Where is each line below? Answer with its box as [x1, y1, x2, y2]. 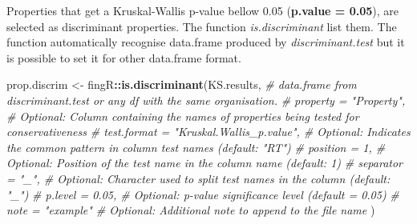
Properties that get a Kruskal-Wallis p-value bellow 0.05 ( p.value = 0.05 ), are [6, 2, 399, 18]
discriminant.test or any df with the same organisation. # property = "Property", [6, 91, 406, 108]
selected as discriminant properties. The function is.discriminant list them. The [6, 18, 397, 34]
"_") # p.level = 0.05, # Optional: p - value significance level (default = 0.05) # [6, 186, 399, 202]
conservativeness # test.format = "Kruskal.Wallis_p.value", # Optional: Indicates [6, 123, 411, 140]
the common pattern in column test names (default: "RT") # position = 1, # [6, 138, 386, 155]
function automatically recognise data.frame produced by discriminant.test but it [6, 34, 405, 50]
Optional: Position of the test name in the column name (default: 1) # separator [6, 154, 403, 171]
